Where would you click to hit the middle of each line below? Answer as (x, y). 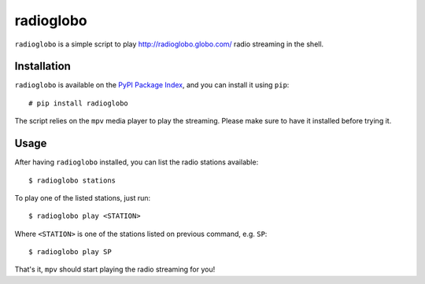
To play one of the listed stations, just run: (83, 197)
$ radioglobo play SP (70, 252)
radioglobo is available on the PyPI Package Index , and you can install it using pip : (152, 85)
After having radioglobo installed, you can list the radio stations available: (137, 162)
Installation (42, 66)
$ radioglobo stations (72, 180)
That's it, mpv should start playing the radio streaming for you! (115, 269)
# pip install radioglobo (79, 103)
